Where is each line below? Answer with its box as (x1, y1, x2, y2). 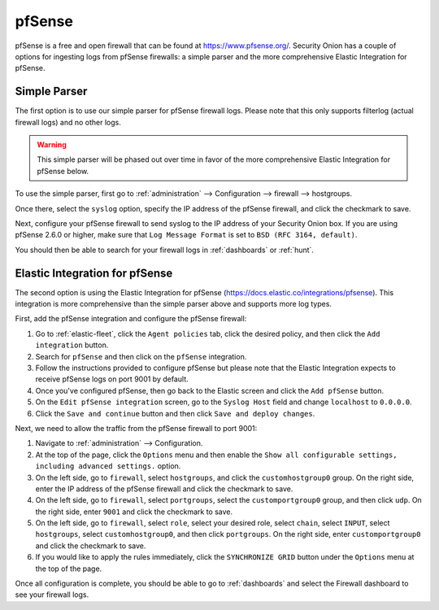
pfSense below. (37, 166, 89, 176)
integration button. (35, 340, 109, 350)
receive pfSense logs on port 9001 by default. (35, 374, 189, 384)
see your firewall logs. (15, 590, 89, 599)
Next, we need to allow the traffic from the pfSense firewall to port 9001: (15, 423, 258, 433)
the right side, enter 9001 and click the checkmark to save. (35, 507, 233, 516)
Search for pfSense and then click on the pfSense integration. (35, 351, 247, 361)
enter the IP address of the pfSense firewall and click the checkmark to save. (35, 484, 293, 494)
